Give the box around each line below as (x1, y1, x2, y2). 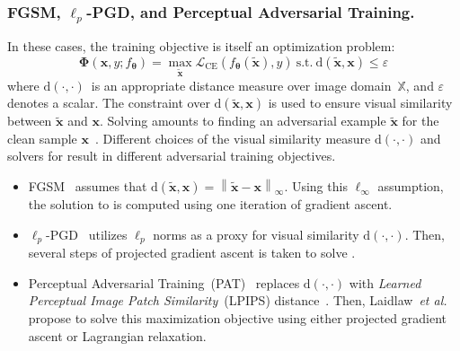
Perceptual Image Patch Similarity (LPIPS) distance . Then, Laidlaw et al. (28, 291, 447, 310)
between (7, 111, 52, 130)
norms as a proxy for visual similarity (153, 224, 359, 243)
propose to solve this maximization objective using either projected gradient (28, 308, 447, 327)
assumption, (377, 177, 444, 196)
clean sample (7, 128, 77, 147)
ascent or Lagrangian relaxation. (28, 326, 207, 345)
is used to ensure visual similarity (268, 93, 453, 112)
